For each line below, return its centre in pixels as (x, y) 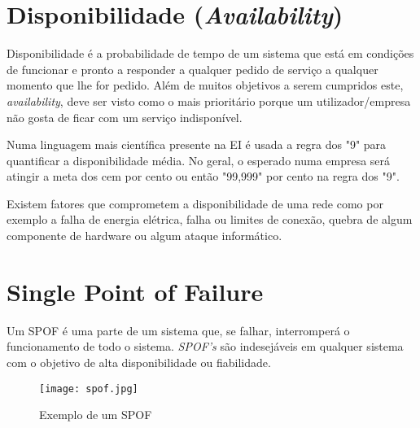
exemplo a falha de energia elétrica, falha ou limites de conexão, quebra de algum (210, 219)
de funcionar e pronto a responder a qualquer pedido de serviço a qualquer (192, 69)
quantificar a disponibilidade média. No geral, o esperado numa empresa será (199, 160)
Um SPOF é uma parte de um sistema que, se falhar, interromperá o (178, 330)
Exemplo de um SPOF (96, 415)
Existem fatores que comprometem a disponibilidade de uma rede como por (195, 203)
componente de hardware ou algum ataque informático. (144, 236)
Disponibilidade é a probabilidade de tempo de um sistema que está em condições (210, 53)
